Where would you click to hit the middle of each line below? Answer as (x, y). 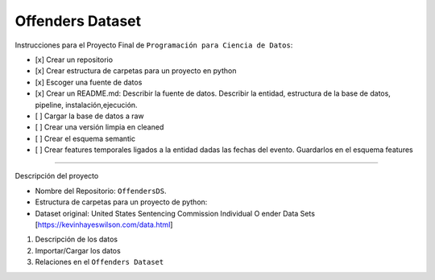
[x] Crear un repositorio (74, 60)
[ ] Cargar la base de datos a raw (89, 116)
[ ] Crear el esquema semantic (85, 138)
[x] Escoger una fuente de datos (89, 82)
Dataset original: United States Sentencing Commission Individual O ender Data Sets (175, 213)
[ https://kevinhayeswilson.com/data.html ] (104, 224)
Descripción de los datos (77, 239)
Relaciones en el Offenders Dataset (99, 262)
